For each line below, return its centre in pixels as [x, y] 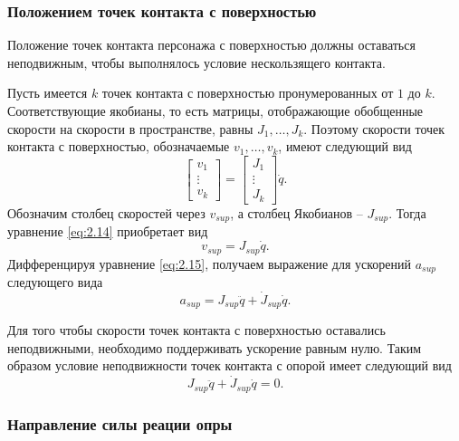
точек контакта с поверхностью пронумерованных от [248, 93]
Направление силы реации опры [120, 423]
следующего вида [55, 281]
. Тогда [407, 212]
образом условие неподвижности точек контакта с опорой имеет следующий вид [229, 365]
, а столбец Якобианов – [296, 212]
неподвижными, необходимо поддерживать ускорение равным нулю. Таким [215, 347]
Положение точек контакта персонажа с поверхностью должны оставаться [211, 45]
